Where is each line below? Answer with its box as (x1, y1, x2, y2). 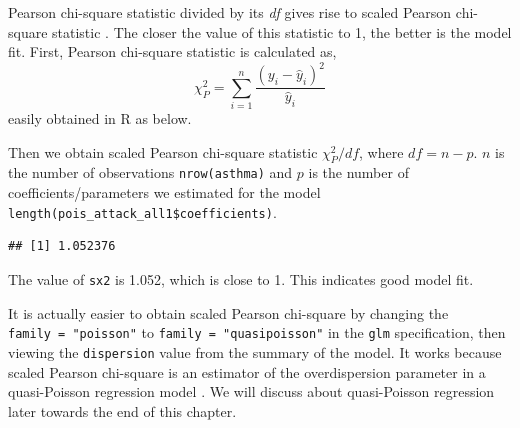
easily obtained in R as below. (8, 108, 192, 129)
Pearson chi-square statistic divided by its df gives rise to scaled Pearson (8, 2, 452, 22)
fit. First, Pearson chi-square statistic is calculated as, (8, 41, 337, 62)
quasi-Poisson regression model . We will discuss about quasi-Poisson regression (8, 381, 495, 402)
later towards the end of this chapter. (8, 400, 237, 421)
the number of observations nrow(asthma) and (8, 162, 293, 183)
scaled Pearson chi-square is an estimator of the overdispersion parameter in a (8, 361, 486, 382)
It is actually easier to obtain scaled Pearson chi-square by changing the (8, 302, 449, 323)
